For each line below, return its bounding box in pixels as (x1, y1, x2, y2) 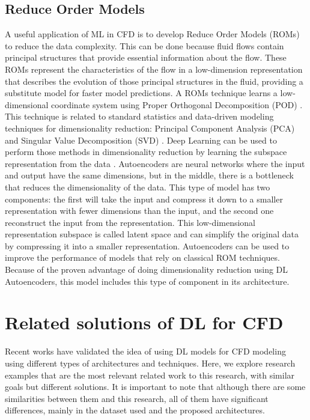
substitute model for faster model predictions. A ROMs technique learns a (5, 87, 278, 99)
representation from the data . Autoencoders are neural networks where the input (5, 157, 305, 169)
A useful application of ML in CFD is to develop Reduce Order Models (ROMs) (5, 28, 300, 40)
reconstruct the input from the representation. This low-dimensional (5, 216, 256, 228)
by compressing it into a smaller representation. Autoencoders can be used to (5, 239, 290, 252)
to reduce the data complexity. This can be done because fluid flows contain (5, 39, 284, 52)
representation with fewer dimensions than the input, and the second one (5, 204, 274, 217)
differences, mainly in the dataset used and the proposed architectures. (5, 404, 265, 416)
